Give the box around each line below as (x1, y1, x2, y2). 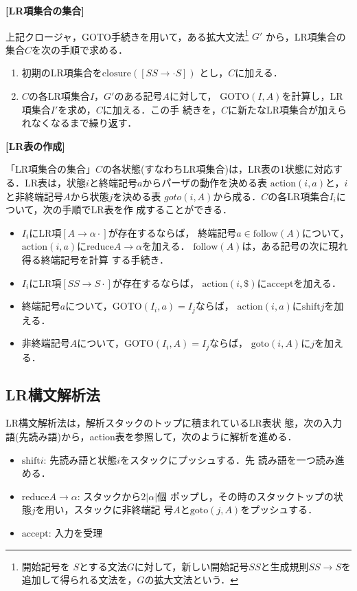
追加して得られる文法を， (21, 572, 137, 587)
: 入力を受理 (48, 526, 103, 540)
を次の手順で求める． (32, 42, 128, 56)
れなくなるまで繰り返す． (21, 116, 137, 130)
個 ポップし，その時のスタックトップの (157, 488, 334, 503)
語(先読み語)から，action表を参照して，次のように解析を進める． (5, 429, 297, 444)
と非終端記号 (5, 189, 63, 203)
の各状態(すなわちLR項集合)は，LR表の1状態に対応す (102, 162, 343, 176)
